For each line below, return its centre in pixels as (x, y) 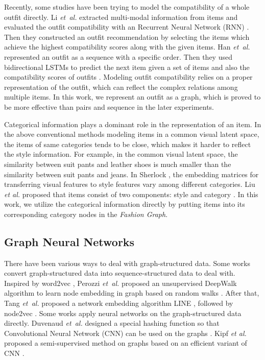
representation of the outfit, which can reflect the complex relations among (121, 87)
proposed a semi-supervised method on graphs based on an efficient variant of (126, 343)
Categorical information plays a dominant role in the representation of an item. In (133, 124)
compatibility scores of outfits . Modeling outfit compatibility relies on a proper (128, 77)
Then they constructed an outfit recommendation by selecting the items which (127, 37)
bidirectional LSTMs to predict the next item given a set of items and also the (127, 67)
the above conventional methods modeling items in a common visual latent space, (132, 134)
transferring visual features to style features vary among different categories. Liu (130, 184)
